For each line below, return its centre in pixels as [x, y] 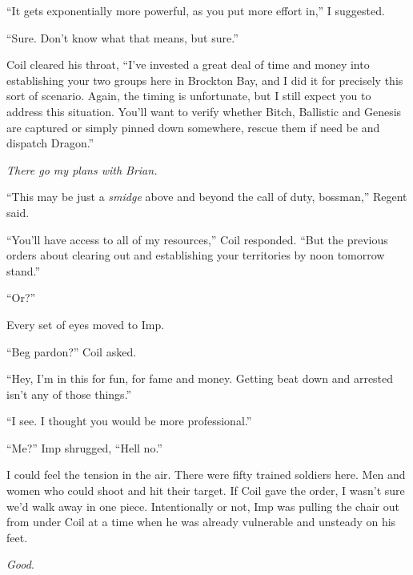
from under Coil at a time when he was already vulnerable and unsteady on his [201, 522]
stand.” [24, 270]
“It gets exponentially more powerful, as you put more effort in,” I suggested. [196, 10]
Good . [20, 564]
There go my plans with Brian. [82, 169]
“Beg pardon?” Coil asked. [72, 351]
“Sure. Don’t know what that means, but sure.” [122, 37]
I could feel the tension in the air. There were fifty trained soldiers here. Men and [206, 474]
